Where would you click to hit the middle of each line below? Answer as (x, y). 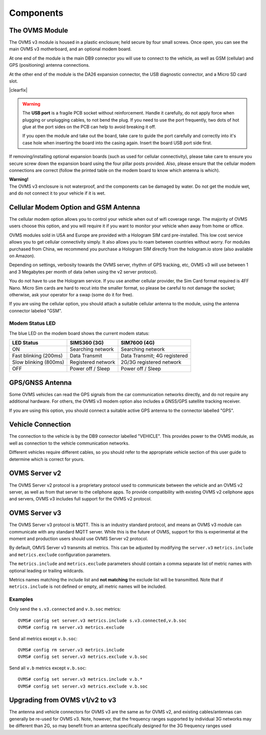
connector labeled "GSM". (36, 311)
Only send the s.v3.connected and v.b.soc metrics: (65, 609)
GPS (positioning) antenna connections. (50, 65)
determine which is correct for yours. (47, 459)
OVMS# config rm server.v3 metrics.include (71, 650)
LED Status (25, 343)
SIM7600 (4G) (138, 343)
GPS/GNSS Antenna (40, 383)
